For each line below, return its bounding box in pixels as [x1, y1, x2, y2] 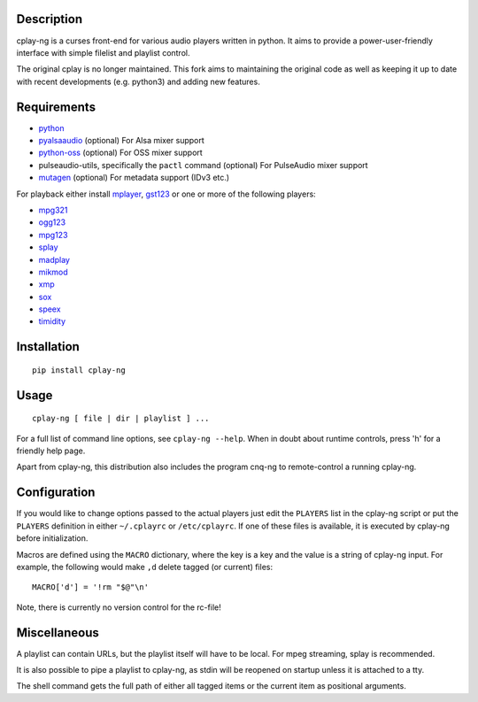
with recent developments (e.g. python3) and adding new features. [16, 76, 260, 87]
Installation [16, 339, 80, 354]
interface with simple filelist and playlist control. [16, 47, 190, 58]
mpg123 [38, 229, 68, 240]
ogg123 [38, 217, 66, 228]
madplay [38, 254, 71, 265]
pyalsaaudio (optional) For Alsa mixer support [38, 135, 205, 145]
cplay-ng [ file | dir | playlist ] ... [32, 413, 210, 424]
